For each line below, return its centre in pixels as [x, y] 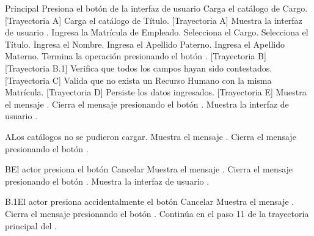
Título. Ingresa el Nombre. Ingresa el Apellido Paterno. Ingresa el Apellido [145, 44]
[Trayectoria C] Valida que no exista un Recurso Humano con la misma [138, 80]
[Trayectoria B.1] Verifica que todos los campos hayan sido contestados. [139, 68]
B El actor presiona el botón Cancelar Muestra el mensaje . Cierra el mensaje [149, 169]
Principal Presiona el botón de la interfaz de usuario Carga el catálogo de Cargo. [156, 8]
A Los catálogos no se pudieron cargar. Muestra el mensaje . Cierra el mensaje [151, 136]
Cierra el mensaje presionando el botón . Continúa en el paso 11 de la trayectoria [157, 213]
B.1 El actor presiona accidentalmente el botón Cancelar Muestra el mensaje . [150, 201]
